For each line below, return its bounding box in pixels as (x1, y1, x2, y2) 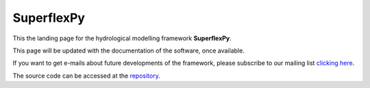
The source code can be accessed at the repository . (12, 72, 160, 80)
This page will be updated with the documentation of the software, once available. (12, 46, 245, 55)
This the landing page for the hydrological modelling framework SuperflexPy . (12, 34, 232, 42)
